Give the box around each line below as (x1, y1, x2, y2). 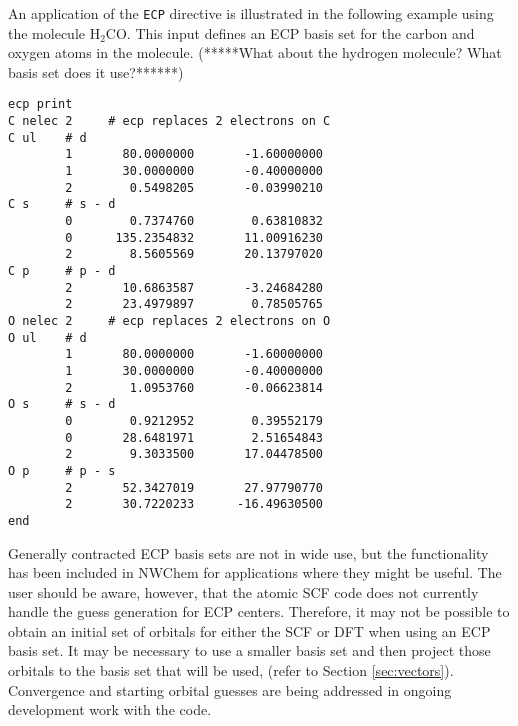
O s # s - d (8, 397, 116, 412)
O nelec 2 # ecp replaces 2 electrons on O (8, 313, 331, 328)
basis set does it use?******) (8, 61, 184, 82)
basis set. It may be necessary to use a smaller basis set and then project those (8, 640, 491, 661)
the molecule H (8, 22, 101, 43)
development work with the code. (8, 699, 212, 720)
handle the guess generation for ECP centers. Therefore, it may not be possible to (8, 601, 510, 622)
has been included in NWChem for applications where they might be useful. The (8, 562, 502, 583)
